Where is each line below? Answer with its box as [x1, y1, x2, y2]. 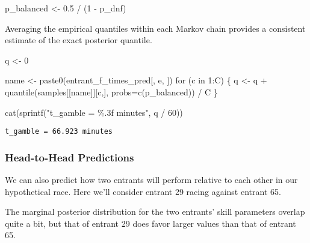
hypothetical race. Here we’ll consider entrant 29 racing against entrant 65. [5, 185, 281, 197]
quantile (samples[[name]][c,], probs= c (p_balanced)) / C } [5, 85, 218, 98]
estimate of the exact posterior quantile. [5, 34, 152, 46]
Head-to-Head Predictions [5, 149, 134, 164]
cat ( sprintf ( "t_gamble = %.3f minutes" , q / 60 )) [5, 106, 183, 118]
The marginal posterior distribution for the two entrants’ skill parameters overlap [5, 205, 305, 218]
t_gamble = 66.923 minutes [5, 127, 113, 136]
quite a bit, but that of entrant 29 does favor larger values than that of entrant [5, 217, 296, 229]
